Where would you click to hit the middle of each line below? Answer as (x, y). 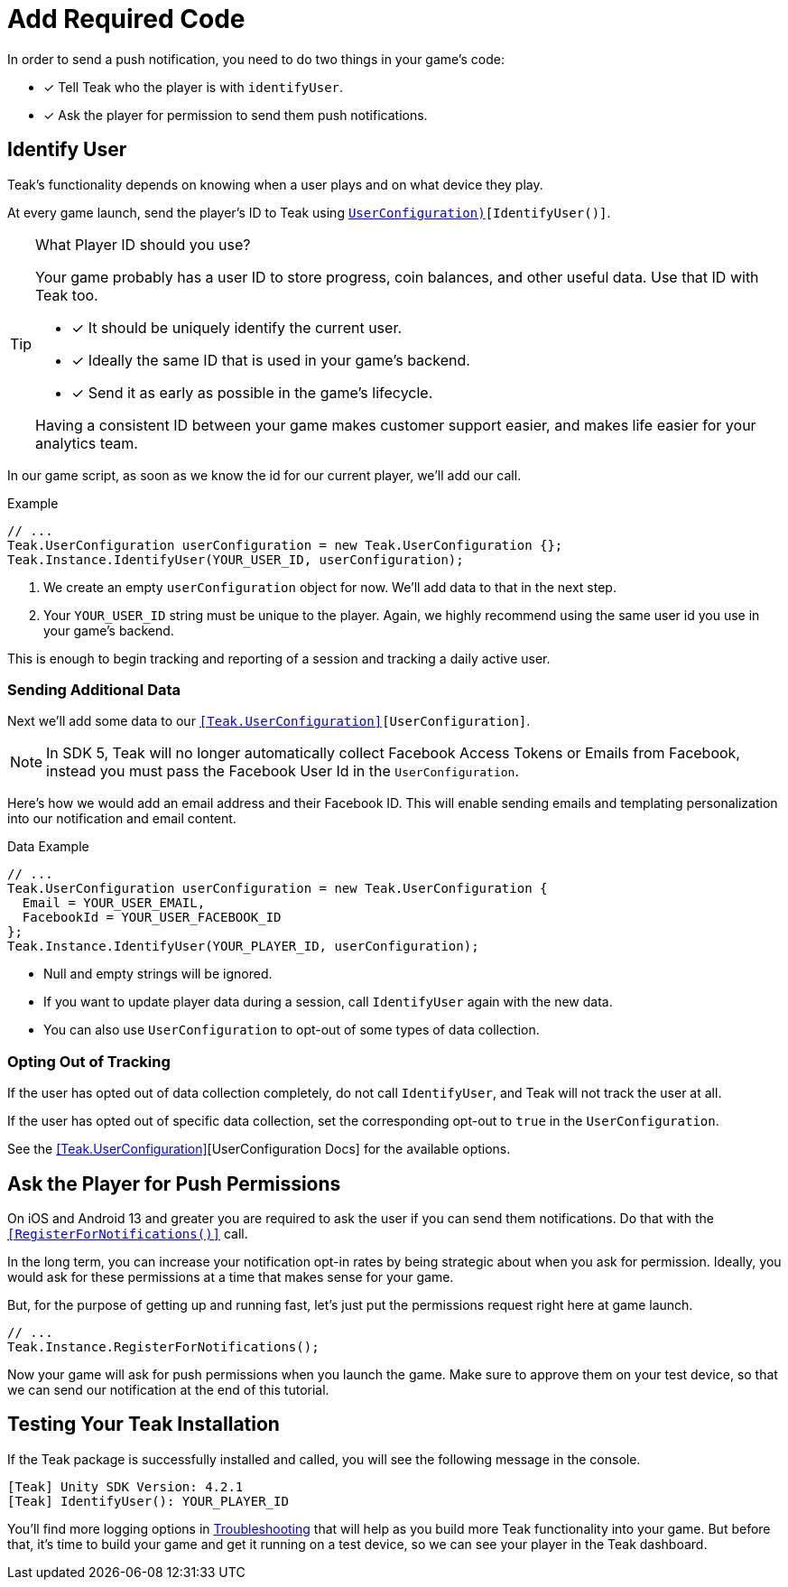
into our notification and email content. (122, 819)
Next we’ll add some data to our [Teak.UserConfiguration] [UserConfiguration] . (269, 721)
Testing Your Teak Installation (144, 1425)
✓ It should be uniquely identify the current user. (237, 327)
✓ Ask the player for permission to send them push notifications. (236, 115)
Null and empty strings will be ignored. (158, 974)
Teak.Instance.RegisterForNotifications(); (163, 1346)
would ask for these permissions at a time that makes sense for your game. (231, 1276)
